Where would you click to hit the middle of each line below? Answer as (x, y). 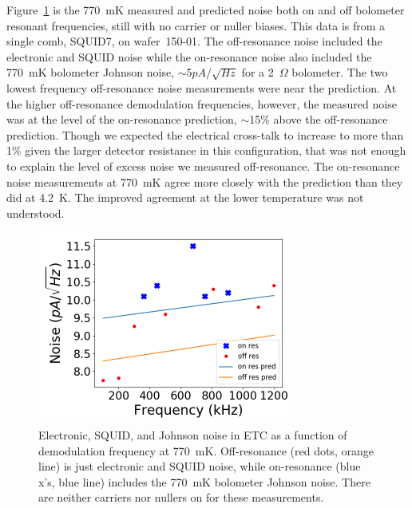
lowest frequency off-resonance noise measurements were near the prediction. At (202, 87)
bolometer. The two (340, 72)
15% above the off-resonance (319, 119)
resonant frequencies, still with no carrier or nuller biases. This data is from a (196, 25)
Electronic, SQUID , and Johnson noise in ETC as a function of (193, 434)
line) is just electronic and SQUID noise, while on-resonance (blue (200, 466)
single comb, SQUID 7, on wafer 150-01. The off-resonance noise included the (194, 41)
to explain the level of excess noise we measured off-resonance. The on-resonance (203, 165)
